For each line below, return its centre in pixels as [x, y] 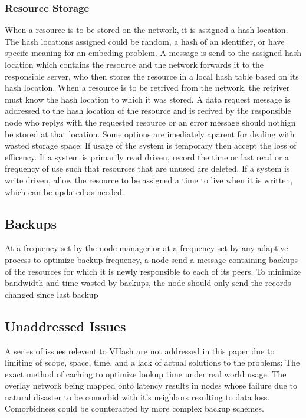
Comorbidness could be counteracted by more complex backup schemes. [134, 408]
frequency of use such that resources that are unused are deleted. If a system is [147, 168]
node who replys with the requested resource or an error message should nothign [150, 122]
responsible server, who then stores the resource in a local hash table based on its [152, 76]
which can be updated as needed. [65, 191]
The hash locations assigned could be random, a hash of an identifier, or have [145, 41]
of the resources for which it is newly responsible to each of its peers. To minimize [153, 271]
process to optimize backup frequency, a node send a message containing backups [152, 259]
